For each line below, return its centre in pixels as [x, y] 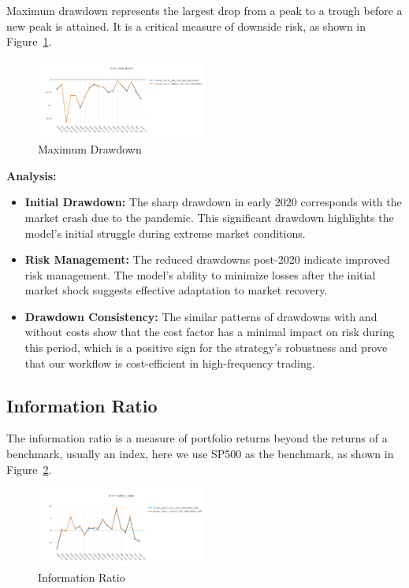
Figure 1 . [29, 41]
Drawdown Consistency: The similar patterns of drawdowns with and [201, 316]
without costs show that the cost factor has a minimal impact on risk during [210, 332]
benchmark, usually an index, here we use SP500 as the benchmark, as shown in [200, 454]
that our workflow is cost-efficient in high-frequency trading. [170, 362]
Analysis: [32, 175]
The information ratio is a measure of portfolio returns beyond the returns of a [197, 438]
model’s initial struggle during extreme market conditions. [165, 233]
